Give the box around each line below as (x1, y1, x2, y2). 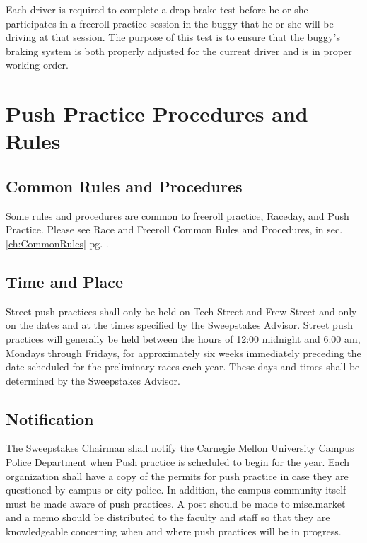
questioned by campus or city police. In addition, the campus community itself (6, 482, 346, 497)
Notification (6, 407, 94, 429)
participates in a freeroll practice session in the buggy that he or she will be (6, 16, 334, 30)
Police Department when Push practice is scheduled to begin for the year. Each (6, 455, 350, 469)
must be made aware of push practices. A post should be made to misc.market (6, 496, 346, 510)
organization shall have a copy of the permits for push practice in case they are (6, 468, 349, 483)
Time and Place (6, 270, 124, 292)
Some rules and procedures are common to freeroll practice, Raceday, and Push (6, 208, 349, 223)
